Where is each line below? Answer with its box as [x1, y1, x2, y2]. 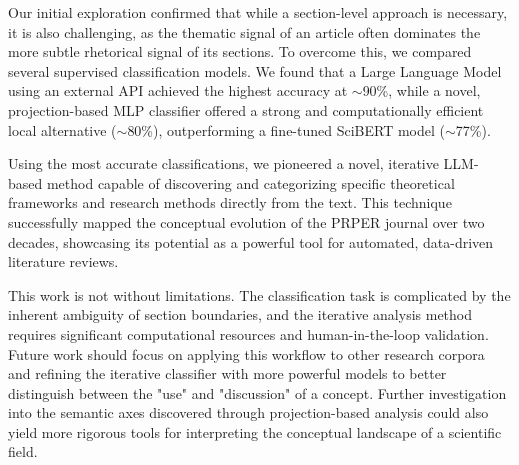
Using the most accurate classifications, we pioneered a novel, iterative [8, 153, 439, 174]
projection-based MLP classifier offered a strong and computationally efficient [8, 99, 484, 120]
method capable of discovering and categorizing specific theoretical [46, 172, 455, 193]
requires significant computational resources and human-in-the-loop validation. [8, 323, 489, 344]
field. [8, 441, 38, 462]
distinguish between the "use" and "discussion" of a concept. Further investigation [8, 382, 507, 403]
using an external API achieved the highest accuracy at [8, 80, 348, 101]
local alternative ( [8, 119, 117, 140]
